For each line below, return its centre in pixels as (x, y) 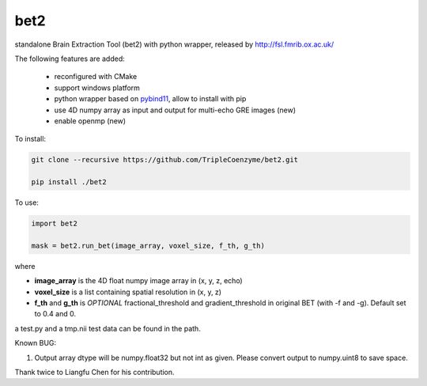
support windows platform (97, 88)
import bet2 (55, 224)
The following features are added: (70, 59)
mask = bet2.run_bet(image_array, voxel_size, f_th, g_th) (148, 246)
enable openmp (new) (90, 121)
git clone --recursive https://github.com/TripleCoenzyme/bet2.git (165, 160)
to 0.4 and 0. (55, 314)
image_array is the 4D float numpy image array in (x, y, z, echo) (138, 281)
